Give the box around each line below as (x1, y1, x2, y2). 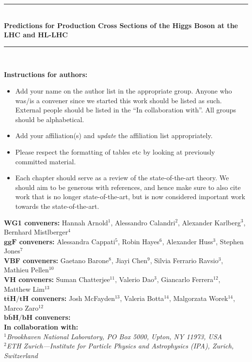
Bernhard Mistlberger (4, 227, 68, 237)
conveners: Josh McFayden (31, 293, 115, 303)
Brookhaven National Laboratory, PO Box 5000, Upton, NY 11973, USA (6, 331, 222, 341)
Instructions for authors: (4, 69, 88, 79)
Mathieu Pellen (4, 265, 49, 275)
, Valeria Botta (120, 293, 164, 303)
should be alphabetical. (15, 114, 84, 124)
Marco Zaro (4, 302, 39, 313)
